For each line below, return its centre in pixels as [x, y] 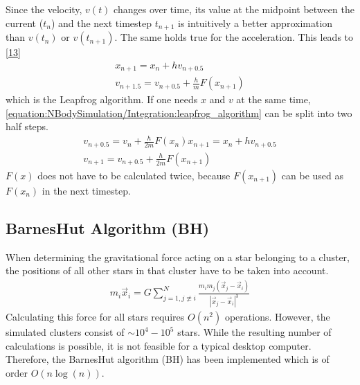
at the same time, [273, 99]
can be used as [312, 175]
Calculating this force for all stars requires [95, 317]
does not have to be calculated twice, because [134, 175]
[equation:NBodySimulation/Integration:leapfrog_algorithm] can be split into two [179, 113]
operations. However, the [277, 317]
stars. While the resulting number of [254, 332]
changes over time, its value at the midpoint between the [234, 9]
